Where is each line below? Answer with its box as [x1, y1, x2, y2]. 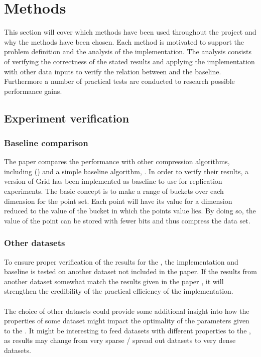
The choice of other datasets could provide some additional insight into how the [4, 305, 249, 316]
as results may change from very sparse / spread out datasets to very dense [4, 335, 236, 345]
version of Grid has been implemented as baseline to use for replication [4, 176, 222, 186]
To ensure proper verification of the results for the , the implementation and [4, 256, 238, 267]
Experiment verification [4, 110, 129, 126]
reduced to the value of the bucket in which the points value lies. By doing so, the [4, 205, 256, 216]
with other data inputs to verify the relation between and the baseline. [4, 66, 221, 76]
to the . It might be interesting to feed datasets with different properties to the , [4, 325, 251, 335]
